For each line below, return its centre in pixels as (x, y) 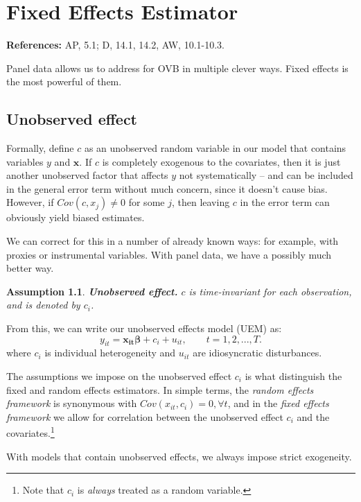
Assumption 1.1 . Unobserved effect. (92, 291)
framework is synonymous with (72, 403)
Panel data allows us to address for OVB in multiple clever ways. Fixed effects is (177, 68)
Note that (43, 490)
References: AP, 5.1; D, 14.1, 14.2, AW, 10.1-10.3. (115, 45)
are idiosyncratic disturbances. (257, 353)
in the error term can (285, 202)
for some (147, 202)
